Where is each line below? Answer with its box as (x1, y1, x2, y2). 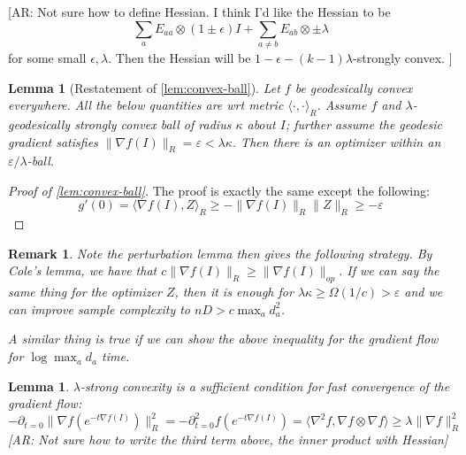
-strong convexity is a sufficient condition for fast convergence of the (80, 376, 450, 395)
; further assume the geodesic (285, 114, 443, 133)
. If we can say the (339, 261, 439, 280)
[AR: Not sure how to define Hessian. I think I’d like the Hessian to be (8, 3, 391, 20)
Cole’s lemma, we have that (8, 261, 157, 280)
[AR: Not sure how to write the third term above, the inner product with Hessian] (8, 430, 448, 449)
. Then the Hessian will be (108, 48, 251, 66)
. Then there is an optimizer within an (232, 132, 441, 150)
